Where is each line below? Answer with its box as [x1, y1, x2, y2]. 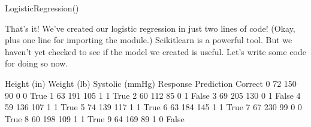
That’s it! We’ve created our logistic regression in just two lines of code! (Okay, [5, 22, 295, 34]
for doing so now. [5, 57, 68, 69]
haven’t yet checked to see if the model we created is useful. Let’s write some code [5, 45, 306, 58]
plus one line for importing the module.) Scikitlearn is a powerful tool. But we [5, 34, 292, 46]
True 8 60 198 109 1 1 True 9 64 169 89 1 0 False [5, 112, 185, 125]
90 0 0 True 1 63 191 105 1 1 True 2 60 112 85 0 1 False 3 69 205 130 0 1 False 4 [5, 89, 301, 101]
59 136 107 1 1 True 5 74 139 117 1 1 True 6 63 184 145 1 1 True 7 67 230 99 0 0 [5, 101, 302, 113]
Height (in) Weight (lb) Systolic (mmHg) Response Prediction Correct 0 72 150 [5, 77, 297, 89]
